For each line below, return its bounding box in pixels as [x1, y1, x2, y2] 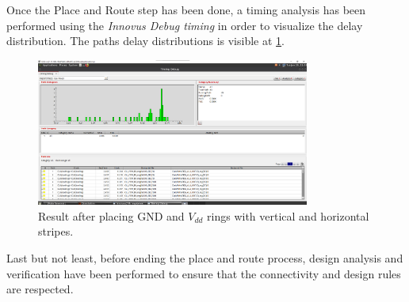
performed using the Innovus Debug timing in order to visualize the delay [6, 17, 363, 33]
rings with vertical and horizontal [207, 207, 369, 224]
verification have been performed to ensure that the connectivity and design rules [6, 265, 401, 281]
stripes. [38, 223, 74, 240]
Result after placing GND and [38, 207, 185, 224]
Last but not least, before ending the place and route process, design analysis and [6, 249, 403, 266]
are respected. [6, 281, 74, 297]
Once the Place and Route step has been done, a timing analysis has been [6, 2, 366, 17]
